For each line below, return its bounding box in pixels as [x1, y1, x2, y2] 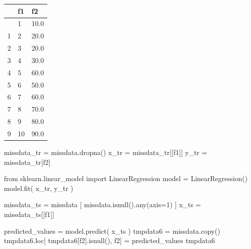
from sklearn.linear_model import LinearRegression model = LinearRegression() [4, 173, 248, 184]
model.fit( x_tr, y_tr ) [4, 183, 73, 193]
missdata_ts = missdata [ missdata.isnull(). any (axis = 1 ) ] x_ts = [4, 199, 201, 210]
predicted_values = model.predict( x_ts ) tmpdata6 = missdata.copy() [4, 225, 220, 236]
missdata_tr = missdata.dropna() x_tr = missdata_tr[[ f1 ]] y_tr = [4, 147, 207, 157]
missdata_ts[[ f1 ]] [4, 209, 55, 219]
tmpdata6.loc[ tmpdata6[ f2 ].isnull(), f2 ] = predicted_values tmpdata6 [4, 235, 215, 246]
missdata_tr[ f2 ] [4, 156, 51, 167]
